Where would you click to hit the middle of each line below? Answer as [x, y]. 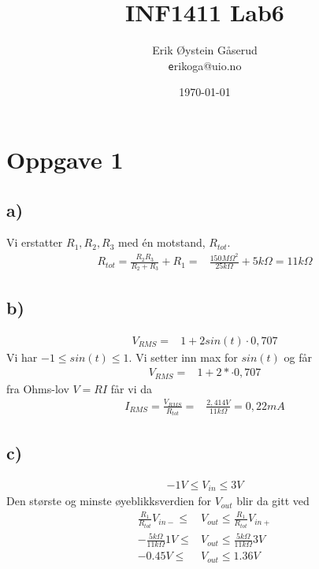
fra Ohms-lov [38, 388]
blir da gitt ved [273, 501]
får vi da [131, 388]
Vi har [22, 357]
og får [298, 357]
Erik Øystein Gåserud [205, 50]
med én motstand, [162, 242]
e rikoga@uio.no [205, 65]
